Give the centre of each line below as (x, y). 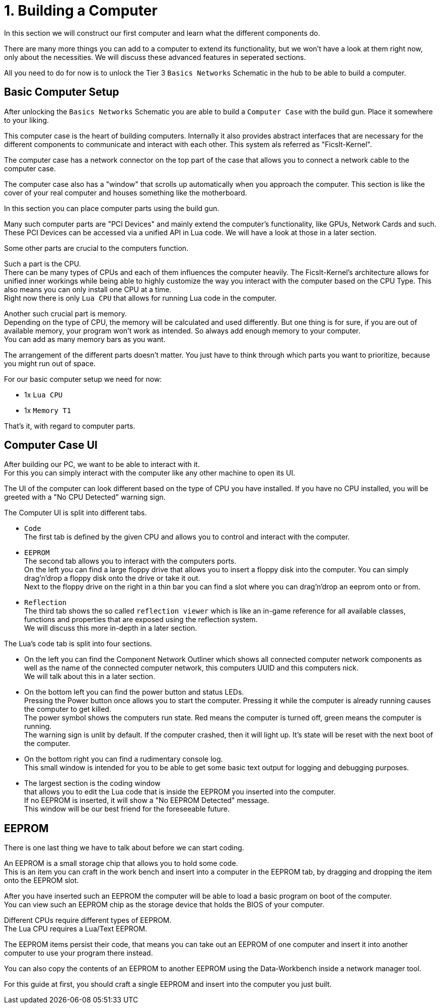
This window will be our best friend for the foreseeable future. (127, 809)
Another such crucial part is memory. (65, 313)
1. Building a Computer (81, 11)
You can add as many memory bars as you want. (85, 339)
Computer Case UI (51, 445)
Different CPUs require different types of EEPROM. (88, 920)
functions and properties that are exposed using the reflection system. (141, 620)
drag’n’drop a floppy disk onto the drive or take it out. (112, 578)
